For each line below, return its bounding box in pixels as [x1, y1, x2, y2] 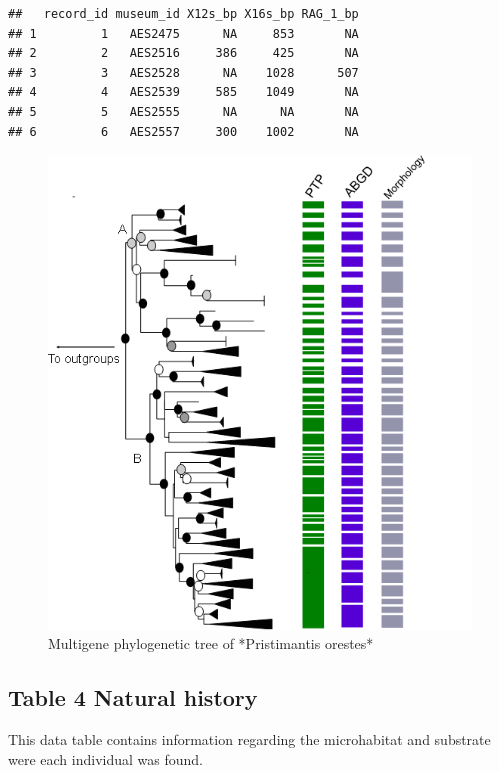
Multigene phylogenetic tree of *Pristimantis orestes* [48, 633, 374, 654]
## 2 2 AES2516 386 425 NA [8, 46, 359, 61]
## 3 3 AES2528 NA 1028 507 [8, 65, 359, 80]
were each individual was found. [8, 748, 203, 769]
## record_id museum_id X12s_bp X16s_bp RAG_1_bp [8, 7, 359, 21]
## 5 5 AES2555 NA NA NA [8, 104, 359, 119]
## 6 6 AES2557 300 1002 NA [8, 124, 359, 139]
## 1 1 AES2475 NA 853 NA [8, 26, 359, 41]
